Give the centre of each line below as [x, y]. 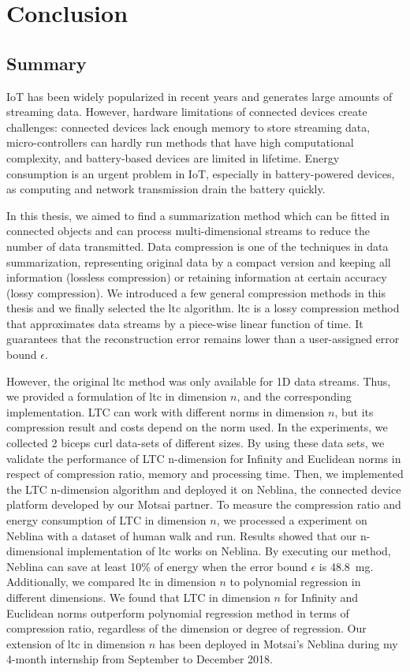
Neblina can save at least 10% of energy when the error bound [157, 566]
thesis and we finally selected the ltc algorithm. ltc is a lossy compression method [203, 308]
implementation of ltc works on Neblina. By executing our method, [229, 551]
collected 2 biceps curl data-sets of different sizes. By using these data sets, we [196, 443]
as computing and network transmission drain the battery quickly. [166, 189]
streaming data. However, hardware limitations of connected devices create [187, 112]
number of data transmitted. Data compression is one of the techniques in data [198, 246]
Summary [47, 63]
